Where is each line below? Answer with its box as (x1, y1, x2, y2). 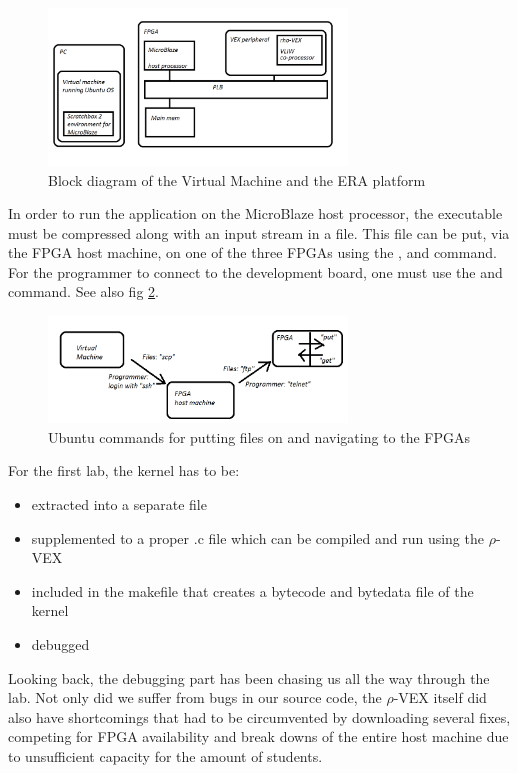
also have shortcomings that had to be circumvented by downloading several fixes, (8, 706, 511, 727)
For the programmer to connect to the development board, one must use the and (8, 261, 503, 282)
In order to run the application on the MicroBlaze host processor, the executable (8, 203, 503, 224)
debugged (31, 633, 90, 654)
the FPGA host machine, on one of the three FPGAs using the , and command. (8, 242, 497, 263)
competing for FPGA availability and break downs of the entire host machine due (8, 726, 509, 747)
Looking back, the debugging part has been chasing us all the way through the (8, 667, 490, 688)
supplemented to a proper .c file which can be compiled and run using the (31, 527, 484, 548)
